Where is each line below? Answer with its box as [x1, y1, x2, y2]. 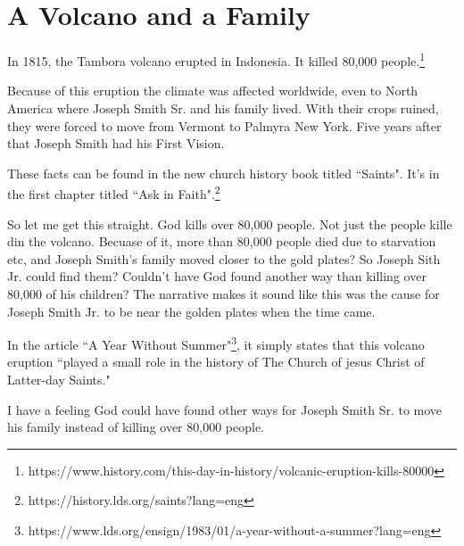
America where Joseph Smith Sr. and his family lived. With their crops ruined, [7, 98, 439, 117]
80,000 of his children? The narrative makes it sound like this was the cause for [7, 284, 440, 302]
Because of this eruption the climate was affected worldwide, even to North [7, 81, 418, 100]
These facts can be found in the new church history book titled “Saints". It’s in [7, 163, 440, 182]
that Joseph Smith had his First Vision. [7, 134, 225, 153]
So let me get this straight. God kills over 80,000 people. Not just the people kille [7, 214, 452, 233]
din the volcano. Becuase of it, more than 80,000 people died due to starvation [7, 232, 436, 251]
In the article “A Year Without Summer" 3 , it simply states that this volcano [7, 333, 425, 353]
